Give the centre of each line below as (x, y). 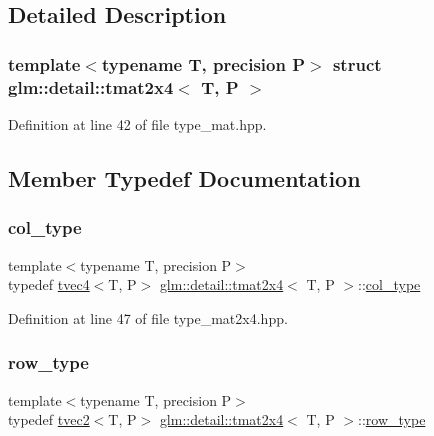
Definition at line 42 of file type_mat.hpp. (137, 123)
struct (357, 63)
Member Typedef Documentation (184, 177)
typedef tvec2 (49, 419)
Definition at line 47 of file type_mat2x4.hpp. (148, 317)
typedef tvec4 (49, 284)
